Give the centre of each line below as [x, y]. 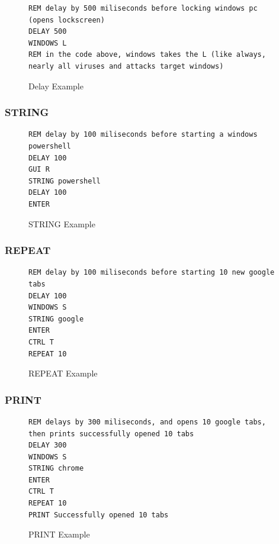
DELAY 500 [48, 32]
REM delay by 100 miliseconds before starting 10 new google [152, 273]
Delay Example [56, 86]
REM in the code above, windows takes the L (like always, [147, 55]
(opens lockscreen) [67, 20]
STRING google [56, 319]
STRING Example [62, 223]
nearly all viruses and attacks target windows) [126, 66]
